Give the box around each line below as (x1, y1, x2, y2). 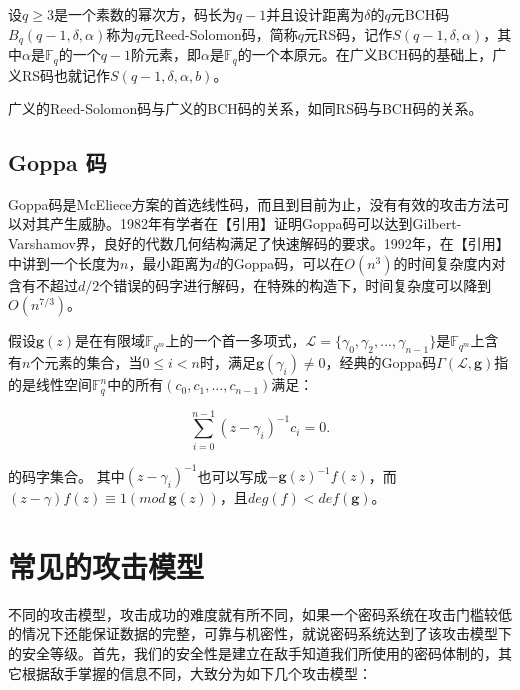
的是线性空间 (8, 374, 92, 395)
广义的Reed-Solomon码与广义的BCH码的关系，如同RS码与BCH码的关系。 (8, 98, 483, 119)
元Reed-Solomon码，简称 (140, 23, 298, 44)
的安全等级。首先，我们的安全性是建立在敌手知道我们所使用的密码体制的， (8, 643, 498, 664)
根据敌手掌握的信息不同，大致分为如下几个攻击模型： (21, 662, 372, 683)
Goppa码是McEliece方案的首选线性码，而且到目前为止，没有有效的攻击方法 (8, 193, 496, 214)
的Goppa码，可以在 (219, 252, 345, 273)
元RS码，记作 (304, 23, 393, 44)
